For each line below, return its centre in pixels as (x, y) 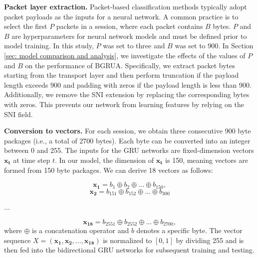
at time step (32, 160)
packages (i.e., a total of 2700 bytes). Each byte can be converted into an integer (127, 140)
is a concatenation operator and (81, 230)
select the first (26, 26)
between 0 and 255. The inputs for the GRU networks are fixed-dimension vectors (129, 150)
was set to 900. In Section (214, 46)
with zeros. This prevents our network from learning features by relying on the (124, 104)
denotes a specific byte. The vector (189, 230)
